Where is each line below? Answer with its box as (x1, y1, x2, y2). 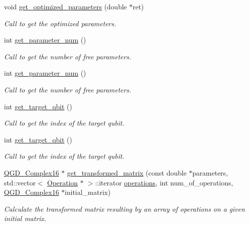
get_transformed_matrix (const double (67, 167, 187, 178)
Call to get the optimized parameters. (4, 18, 116, 28)
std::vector (4, 177, 36, 187)
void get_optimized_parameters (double (4, 1, 127, 11)
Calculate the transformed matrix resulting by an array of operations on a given (4, 203, 245, 214)
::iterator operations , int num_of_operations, (95, 177, 233, 187)
